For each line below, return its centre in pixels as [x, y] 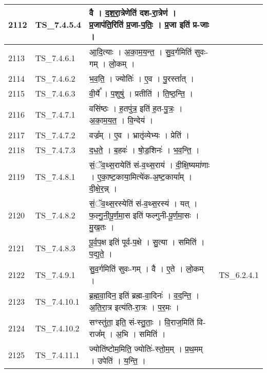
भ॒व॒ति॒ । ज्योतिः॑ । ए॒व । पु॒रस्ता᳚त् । [142, 78]
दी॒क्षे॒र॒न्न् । [103, 188]
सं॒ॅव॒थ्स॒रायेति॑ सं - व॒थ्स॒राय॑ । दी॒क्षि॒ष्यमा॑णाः [149, 165]
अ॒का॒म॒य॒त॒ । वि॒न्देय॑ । [121, 120]
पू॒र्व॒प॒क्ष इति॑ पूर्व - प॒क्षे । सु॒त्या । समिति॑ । [147, 242]
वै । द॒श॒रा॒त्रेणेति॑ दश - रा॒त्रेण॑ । [133, 13]
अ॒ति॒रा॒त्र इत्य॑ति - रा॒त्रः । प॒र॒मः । [134, 307]
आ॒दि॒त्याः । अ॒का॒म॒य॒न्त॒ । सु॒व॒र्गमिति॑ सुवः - [149, 52]
